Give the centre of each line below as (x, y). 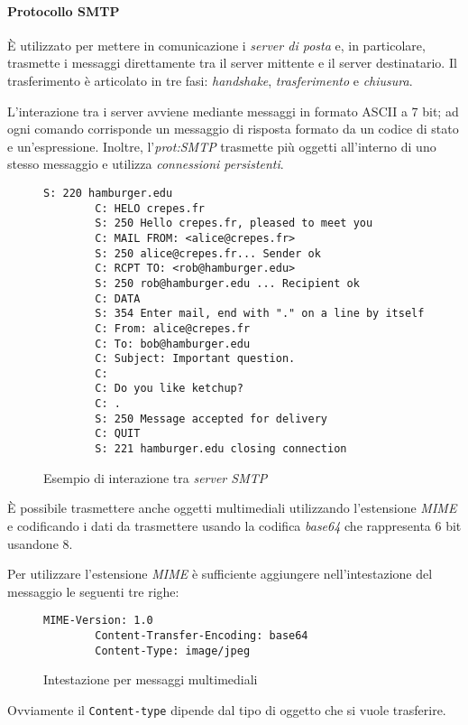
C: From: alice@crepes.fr (173, 328)
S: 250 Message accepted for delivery (211, 418)
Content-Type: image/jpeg (173, 651)
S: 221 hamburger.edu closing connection (221, 449)
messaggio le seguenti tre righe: (93, 591)
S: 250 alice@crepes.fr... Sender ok (208, 253)
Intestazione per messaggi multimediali (151, 679)
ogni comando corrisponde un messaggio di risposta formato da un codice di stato (233, 129)
